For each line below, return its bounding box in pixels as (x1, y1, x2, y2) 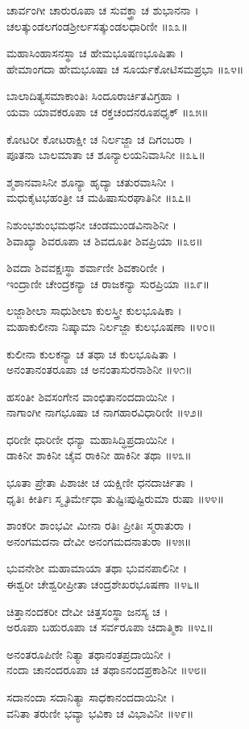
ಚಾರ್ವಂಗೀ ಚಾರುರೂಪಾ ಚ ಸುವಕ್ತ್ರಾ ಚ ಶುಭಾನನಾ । (6, 2, 199, 18)
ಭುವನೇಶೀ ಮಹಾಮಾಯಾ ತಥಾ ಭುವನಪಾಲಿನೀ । (6, 559, 188, 576)
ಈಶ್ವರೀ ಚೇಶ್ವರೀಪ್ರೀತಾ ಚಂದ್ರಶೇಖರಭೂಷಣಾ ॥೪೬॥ (6, 576, 201, 593)
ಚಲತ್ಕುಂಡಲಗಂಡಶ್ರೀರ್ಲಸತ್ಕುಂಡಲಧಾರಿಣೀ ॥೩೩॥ (6, 17, 188, 34)
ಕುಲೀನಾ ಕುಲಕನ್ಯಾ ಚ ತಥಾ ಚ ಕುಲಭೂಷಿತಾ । (6, 345, 177, 362)
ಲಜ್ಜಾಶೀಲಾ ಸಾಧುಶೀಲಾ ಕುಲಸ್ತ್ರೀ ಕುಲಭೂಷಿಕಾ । (6, 302, 182, 319)
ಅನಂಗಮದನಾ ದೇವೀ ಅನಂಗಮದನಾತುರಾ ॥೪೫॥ (6, 532, 192, 549)
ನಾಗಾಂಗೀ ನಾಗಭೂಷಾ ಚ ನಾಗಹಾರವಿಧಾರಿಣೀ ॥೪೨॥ (6, 404, 204, 421)
